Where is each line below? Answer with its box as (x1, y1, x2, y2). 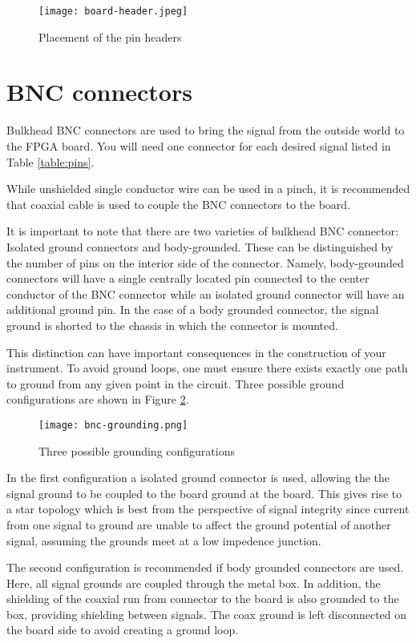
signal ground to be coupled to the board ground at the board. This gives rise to (6, 484, 402, 501)
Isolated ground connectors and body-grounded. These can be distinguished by (6, 238, 394, 255)
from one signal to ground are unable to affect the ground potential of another (6, 516, 391, 532)
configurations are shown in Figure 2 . (6, 391, 189, 408)
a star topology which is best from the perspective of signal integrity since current (6, 500, 410, 517)
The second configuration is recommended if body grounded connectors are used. (6, 559, 404, 576)
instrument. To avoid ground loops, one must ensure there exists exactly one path (6, 360, 408, 376)
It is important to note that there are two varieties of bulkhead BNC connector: (6, 223, 398, 239)
